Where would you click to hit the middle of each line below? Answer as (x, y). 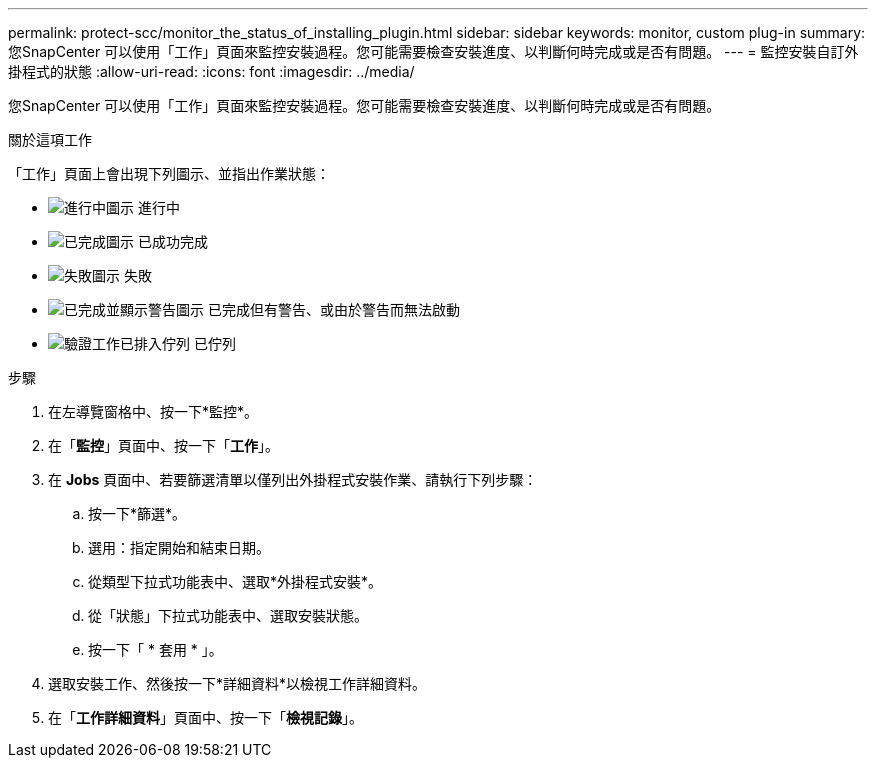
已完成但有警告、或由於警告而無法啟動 (333, 309)
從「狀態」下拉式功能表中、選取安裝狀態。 (228, 615)
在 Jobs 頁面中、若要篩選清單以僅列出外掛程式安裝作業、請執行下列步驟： (293, 479)
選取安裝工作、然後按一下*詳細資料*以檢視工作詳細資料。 (237, 683)
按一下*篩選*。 (137, 513)
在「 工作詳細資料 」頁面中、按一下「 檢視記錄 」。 (205, 717)
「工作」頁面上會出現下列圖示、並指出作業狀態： (169, 173)
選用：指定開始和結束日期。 (179, 547)
